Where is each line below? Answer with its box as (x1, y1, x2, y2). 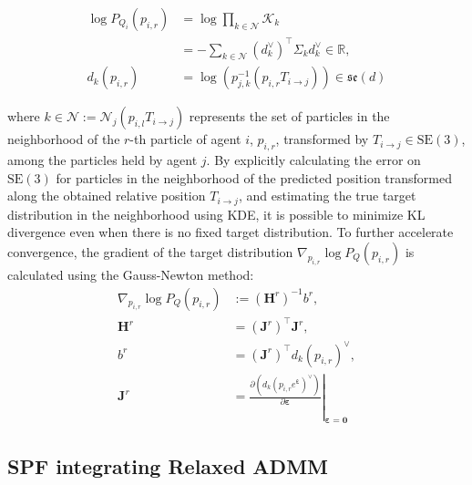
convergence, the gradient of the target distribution (7, 242, 293, 262)
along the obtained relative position (7, 186, 206, 205)
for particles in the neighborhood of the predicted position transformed (56, 168, 453, 187)
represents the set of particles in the (189, 107, 390, 126)
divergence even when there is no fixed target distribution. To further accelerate (7, 222, 454, 242)
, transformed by (275, 129, 369, 149)
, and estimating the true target (238, 186, 416, 205)
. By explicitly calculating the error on (206, 150, 421, 170)
